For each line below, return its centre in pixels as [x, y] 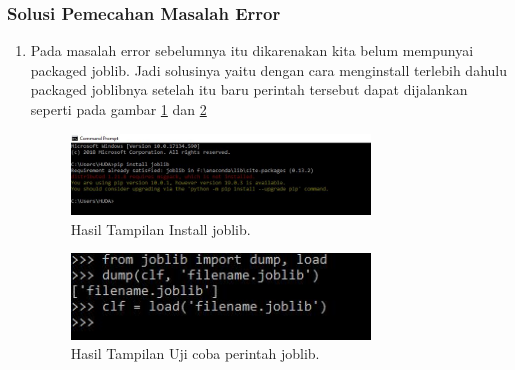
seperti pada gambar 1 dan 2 [118, 109]
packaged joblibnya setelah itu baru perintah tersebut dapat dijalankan [249, 89]
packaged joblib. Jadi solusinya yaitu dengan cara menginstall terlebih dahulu [268, 69]
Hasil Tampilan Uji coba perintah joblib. [195, 353]
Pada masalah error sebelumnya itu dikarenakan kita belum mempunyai [252, 50]
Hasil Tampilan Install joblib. [160, 228]
